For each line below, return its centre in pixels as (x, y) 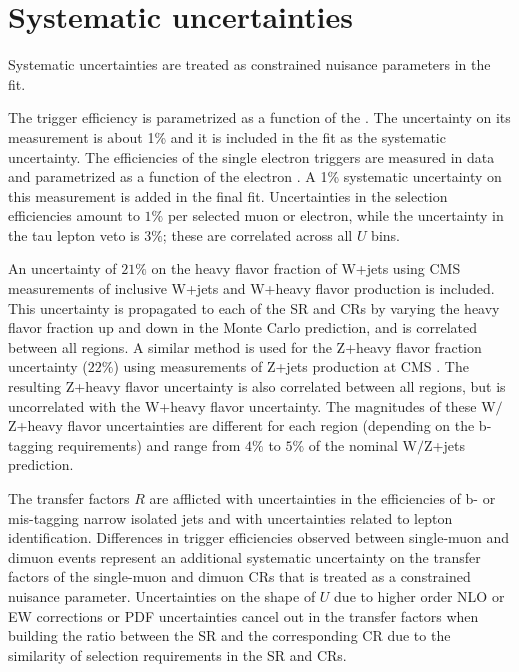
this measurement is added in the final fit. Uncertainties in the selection (228, 195)
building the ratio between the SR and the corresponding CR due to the (229, 635)
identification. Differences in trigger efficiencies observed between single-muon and (259, 537)
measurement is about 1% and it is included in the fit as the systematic (227, 136)
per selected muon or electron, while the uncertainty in (335, 215)
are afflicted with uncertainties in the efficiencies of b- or (322, 498)
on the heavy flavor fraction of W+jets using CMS (306, 268)
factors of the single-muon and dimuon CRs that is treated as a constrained (239, 576)
